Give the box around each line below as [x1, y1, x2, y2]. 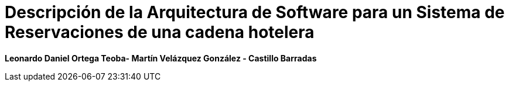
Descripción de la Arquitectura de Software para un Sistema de [5, 2, 505, 22]
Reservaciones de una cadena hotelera [5, 22, 315, 42]
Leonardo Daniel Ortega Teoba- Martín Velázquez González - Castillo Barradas [5, 53, 317, 63]
